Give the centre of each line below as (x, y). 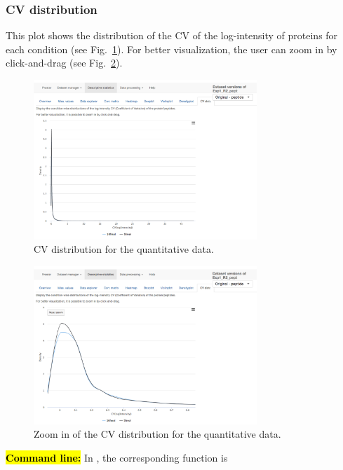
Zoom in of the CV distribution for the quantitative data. (157, 434)
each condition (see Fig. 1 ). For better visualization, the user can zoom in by (171, 49)
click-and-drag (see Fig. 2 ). (64, 63)
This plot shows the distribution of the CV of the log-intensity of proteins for (172, 35)
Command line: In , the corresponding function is (117, 458)
